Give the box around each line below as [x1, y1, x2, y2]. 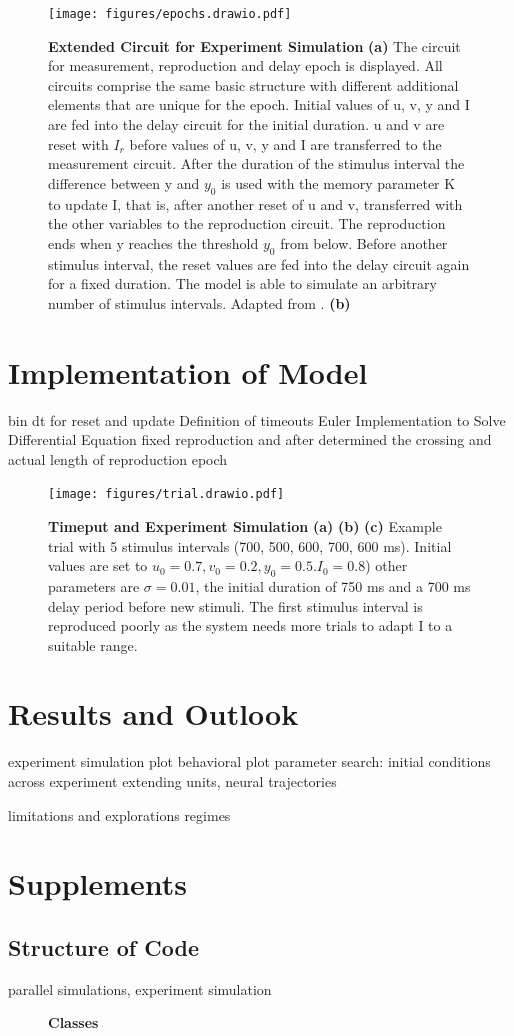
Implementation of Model [8, 351, 368, 392]
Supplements [8, 863, 188, 904]
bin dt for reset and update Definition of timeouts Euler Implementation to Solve [8, 409, 506, 430]
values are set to [48, 555, 148, 576]
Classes [48, 1012, 99, 1033]
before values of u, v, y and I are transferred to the [129, 133, 442, 154]
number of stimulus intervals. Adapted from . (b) [48, 292, 351, 313]
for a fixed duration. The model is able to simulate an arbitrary [48, 273, 437, 294]
